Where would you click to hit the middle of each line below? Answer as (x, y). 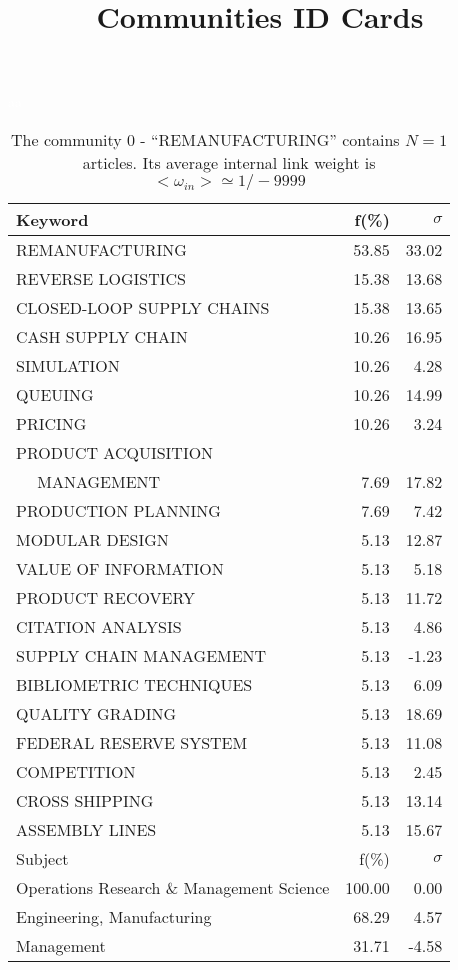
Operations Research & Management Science (173, 887)
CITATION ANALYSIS (99, 626)
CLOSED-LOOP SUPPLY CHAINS (143, 307)
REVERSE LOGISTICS (101, 278)
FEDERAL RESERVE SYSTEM (132, 742)
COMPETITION (76, 771)
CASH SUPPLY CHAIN (102, 336)
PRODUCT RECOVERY (105, 597)
